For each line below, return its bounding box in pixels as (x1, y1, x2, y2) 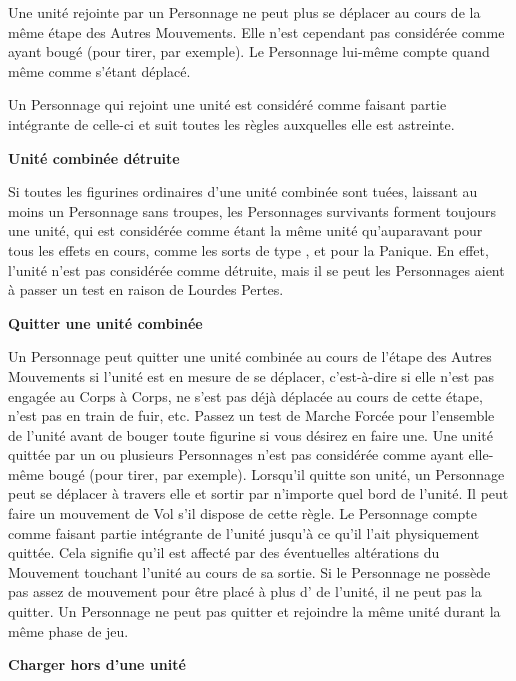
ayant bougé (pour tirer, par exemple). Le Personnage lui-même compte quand (8, 41, 490, 62)
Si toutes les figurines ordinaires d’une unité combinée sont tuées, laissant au (8, 181, 478, 202)
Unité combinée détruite (8, 147, 180, 168)
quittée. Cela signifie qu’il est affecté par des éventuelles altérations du (8, 542, 440, 563)
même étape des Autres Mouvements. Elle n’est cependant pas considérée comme (8, 21, 505, 42)
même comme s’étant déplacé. (8, 60, 191, 81)
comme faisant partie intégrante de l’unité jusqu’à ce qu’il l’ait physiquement (8, 522, 480, 543)
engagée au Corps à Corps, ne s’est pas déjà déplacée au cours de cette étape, (8, 385, 483, 406)
